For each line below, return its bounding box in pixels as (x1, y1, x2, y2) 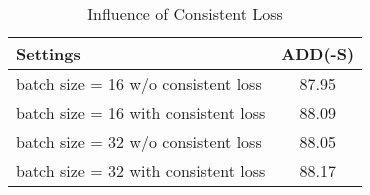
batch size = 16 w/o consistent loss (16, 72, 262, 95)
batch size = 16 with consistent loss (16, 101, 266, 124)
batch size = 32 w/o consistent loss (16, 130, 262, 153)
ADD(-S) (281, 42, 355, 65)
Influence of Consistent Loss (87, 2, 283, 25)
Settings (16, 42, 81, 65)
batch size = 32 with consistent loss (16, 159, 266, 182)
